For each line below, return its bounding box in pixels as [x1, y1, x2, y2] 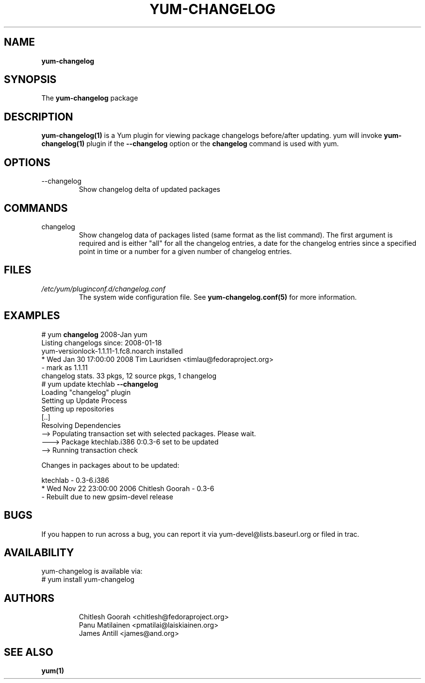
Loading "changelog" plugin [41, 388, 131, 396]
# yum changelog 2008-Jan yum [41, 330, 147, 339]
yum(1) [41, 666, 64, 675]
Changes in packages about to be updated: [41, 461, 180, 469]
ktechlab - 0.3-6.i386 [41, 476, 109, 484]
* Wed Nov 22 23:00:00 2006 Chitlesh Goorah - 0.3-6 [41, 484, 214, 493]
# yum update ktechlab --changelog [41, 379, 159, 388]
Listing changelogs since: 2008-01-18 [41, 338, 162, 347]
